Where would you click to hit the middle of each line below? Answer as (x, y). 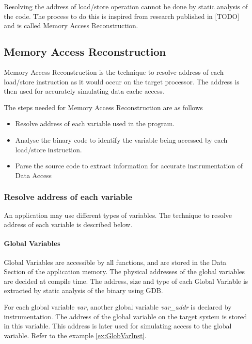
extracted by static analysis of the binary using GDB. (84, 290)
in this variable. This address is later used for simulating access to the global (118, 326)
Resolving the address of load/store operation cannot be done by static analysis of (126, 6)
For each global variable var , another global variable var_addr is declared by (118, 306)
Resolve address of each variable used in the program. (95, 123)
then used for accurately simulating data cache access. (84, 91)
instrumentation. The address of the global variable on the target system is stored (126, 316)
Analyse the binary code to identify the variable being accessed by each (121, 139)
